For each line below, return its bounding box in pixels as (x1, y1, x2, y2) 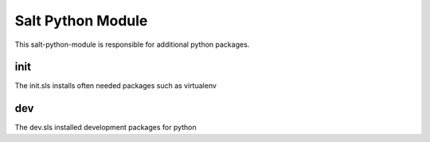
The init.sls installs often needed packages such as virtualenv (14, 81, 217, 90)
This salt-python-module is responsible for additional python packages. (14, 40, 250, 49)
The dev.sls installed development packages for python (14, 123, 197, 132)
